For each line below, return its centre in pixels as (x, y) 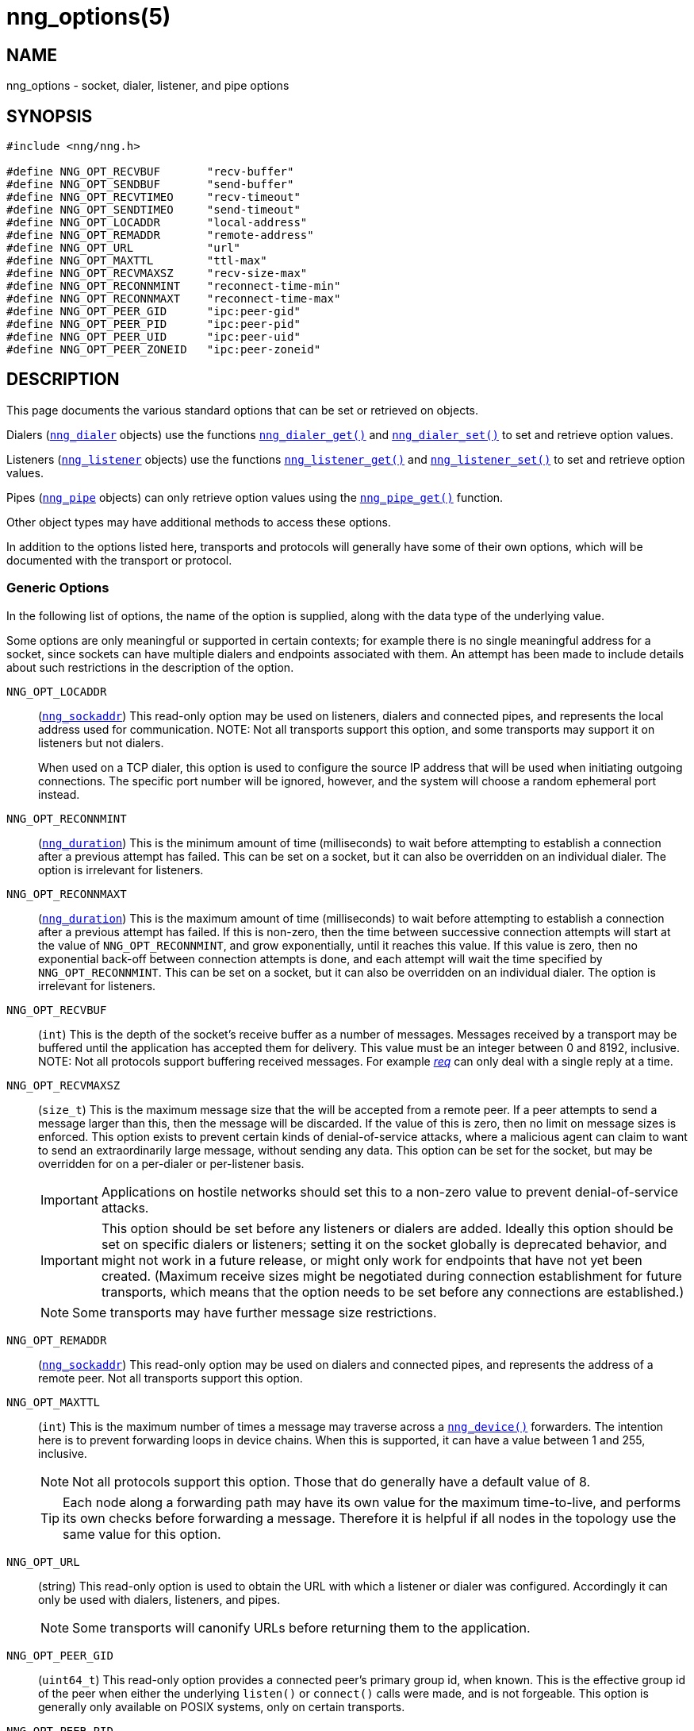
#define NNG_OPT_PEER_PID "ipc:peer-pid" (153, 324)
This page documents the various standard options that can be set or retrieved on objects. (243, 410)
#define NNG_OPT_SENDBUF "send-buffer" (150, 185)
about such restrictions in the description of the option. (150, 667)
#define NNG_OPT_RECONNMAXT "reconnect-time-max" (174, 299)
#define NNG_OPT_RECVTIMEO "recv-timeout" (153, 197)
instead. (59, 794)
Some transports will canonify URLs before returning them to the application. (301, 1627)
